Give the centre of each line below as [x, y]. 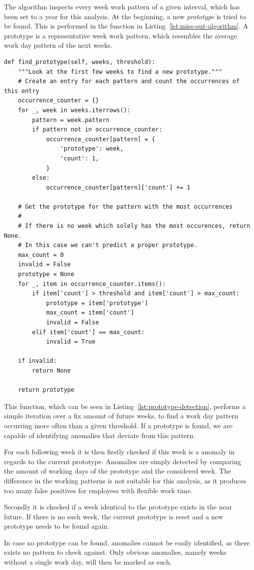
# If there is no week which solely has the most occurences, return [134, 226]
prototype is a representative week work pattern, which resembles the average [121, 35]
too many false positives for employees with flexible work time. [98, 490]
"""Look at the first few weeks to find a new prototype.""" [120, 72]
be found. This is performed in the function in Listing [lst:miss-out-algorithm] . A [126, 26]
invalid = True [71, 342]
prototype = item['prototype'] [97, 303]
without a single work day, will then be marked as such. [88, 562]
